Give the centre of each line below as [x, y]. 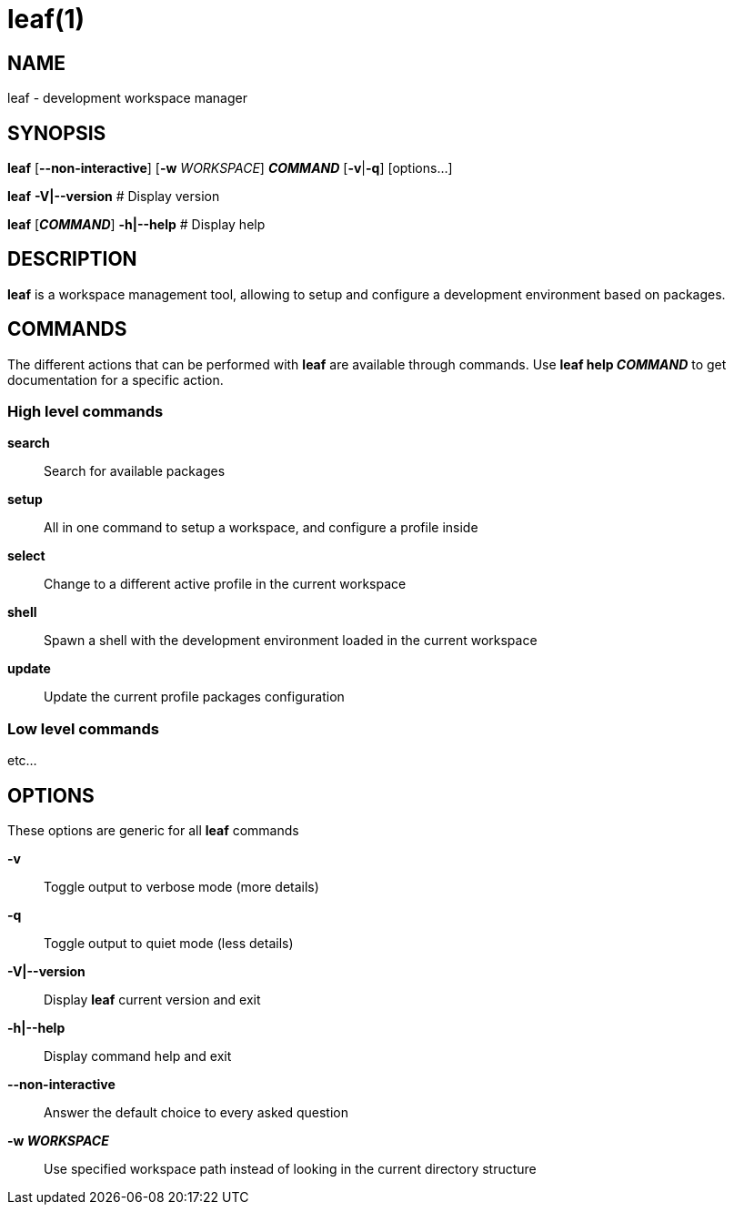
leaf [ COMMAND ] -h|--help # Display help [136, 225]
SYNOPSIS [57, 133]
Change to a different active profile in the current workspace [225, 584]
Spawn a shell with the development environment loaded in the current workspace [291, 641]
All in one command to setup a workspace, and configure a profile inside [261, 528]
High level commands [85, 412]
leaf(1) [46, 19]
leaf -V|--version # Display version [114, 197]
